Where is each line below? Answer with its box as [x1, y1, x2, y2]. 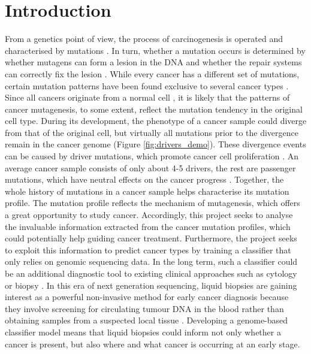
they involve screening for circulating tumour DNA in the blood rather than [5, 302, 284, 314]
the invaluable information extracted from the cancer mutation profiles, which [5, 220, 291, 232]
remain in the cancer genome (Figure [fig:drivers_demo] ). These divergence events [5, 138, 306, 150]
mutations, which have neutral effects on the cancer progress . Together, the [5, 173, 284, 186]
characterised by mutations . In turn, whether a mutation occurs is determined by [5, 44, 306, 56]
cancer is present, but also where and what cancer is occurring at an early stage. [5, 337, 300, 350]
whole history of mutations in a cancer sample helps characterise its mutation [5, 184, 289, 197]
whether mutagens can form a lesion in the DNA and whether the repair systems [5, 56, 302, 68]
